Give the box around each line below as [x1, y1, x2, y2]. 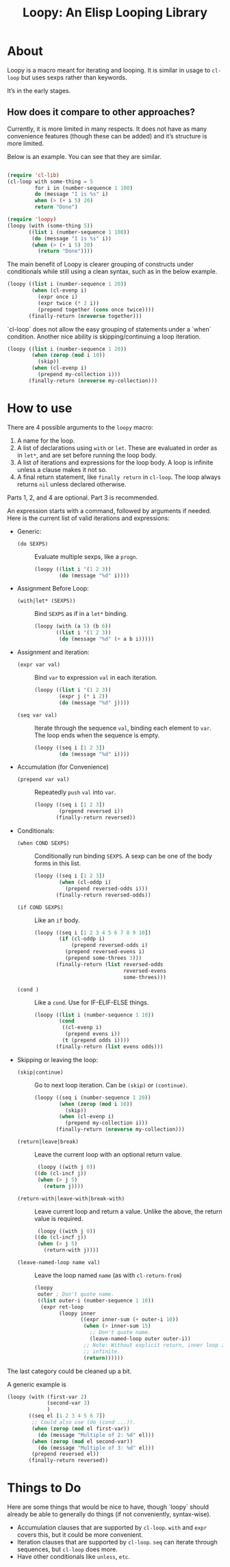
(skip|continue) [16, 1069, 64, 1076]
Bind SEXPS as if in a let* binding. [34, 610, 128, 618]
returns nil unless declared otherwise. [16, 480, 127, 488]
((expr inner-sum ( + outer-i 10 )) [80, 1316, 179, 1323]
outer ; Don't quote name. [37, 1290, 114, 1298]
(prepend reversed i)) [59, 808, 124, 815]
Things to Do [7, 1480, 81, 1496]
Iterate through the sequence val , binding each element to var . [34, 724, 212, 732]
